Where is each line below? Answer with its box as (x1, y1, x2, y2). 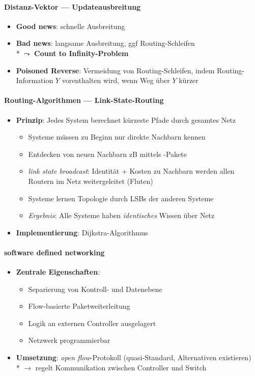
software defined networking (4, 247, 105, 257)
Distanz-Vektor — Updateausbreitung (4, 1, 141, 12)
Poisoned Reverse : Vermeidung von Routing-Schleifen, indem (16, 65, 215, 75)
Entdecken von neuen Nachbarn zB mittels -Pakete (28, 148, 187, 159)
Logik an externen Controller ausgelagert (28, 317, 156, 328)
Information (16, 75, 53, 86)
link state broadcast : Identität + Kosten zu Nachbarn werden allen (28, 166, 235, 176)
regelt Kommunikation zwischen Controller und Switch (35, 362, 207, 372)
